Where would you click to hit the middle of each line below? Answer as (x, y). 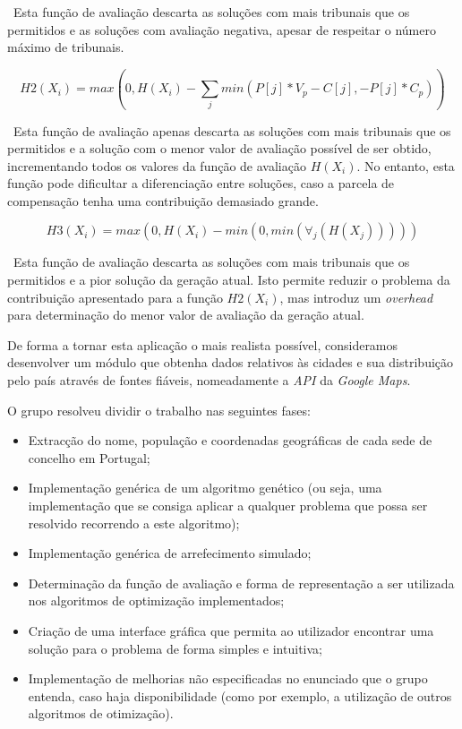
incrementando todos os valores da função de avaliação (157, 165)
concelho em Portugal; (89, 457)
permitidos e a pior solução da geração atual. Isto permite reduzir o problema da (229, 280)
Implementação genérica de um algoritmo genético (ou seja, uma (205, 488)
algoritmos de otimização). (101, 713)
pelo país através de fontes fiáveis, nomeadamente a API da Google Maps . (209, 380)
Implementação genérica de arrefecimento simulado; (170, 553)
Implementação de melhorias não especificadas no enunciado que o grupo (228, 678)
